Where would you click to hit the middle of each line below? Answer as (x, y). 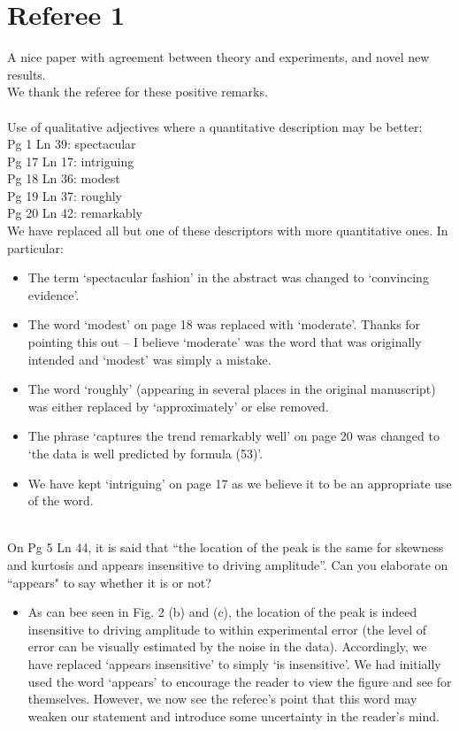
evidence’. (54, 294)
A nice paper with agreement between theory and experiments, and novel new (218, 57)
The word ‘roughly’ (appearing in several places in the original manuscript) (232, 389)
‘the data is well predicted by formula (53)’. (145, 453)
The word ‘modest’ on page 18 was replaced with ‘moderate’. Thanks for (224, 324)
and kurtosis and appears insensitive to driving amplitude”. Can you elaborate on (228, 564)
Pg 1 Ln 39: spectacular (72, 144)
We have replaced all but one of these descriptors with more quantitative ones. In (228, 231)
